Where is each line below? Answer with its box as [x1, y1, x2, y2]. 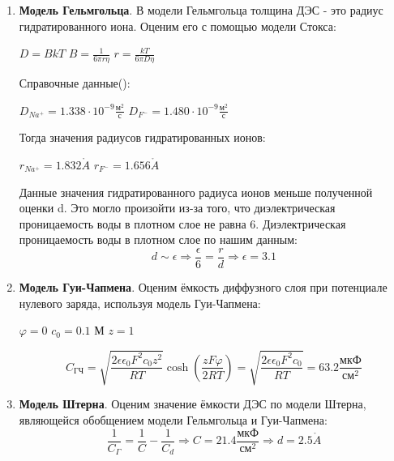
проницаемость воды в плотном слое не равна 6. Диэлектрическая [19, 215, 346, 232]
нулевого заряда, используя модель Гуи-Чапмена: [19, 294, 261, 311]
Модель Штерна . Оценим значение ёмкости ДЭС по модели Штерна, [19, 395, 366, 412]
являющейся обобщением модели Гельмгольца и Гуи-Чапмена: [19, 411, 328, 428]
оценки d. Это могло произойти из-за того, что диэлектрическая [19, 199, 336, 216]
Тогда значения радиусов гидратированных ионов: [19, 129, 266, 146]
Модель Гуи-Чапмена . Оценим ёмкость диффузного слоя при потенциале [19, 279, 388, 296]
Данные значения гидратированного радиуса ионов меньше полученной [19, 183, 373, 200]
